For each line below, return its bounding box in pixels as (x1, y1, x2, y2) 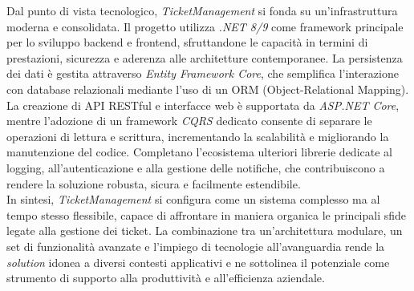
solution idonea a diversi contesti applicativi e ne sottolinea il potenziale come (6, 253, 390, 270)
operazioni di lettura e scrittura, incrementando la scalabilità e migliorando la (6, 127, 389, 144)
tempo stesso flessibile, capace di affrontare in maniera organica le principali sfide (6, 206, 407, 223)
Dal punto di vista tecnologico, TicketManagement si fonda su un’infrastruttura (6, 2, 398, 18)
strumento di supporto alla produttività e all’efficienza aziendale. (6, 269, 325, 286)
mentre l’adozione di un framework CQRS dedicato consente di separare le (6, 112, 372, 129)
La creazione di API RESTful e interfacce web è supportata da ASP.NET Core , (6, 96, 400, 113)
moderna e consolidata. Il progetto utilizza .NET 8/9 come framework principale (6, 18, 404, 34)
